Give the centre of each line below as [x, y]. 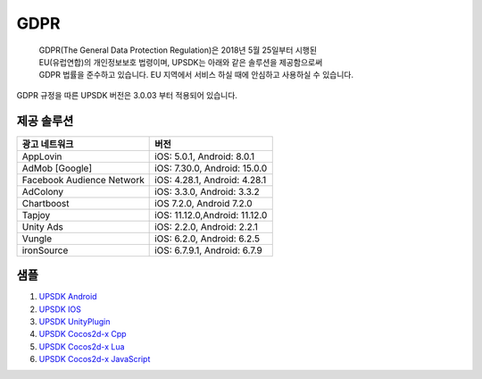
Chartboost [46, 203]
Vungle [37, 239]
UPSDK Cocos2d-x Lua [82, 346]
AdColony [43, 191]
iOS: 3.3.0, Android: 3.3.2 [207, 191]
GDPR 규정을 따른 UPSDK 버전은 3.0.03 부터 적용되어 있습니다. [127, 95]
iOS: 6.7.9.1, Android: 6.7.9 [209, 250]
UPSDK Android [68, 297]
